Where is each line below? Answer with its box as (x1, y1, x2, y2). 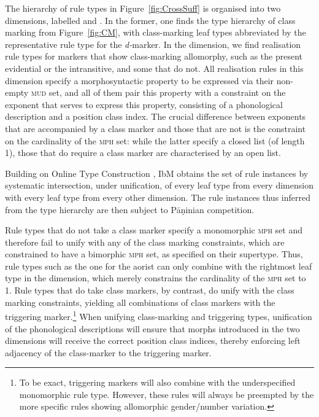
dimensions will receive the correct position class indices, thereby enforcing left (5, 334, 301, 347)
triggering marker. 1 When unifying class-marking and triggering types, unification (5, 308, 312, 322)
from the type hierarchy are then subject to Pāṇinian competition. (5, 203, 255, 216)
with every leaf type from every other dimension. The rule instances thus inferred (5, 190, 310, 203)
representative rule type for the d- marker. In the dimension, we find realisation (5, 37, 301, 50)
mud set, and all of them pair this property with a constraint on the (31, 86, 286, 99)
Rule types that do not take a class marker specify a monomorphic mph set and (5, 224, 302, 236)
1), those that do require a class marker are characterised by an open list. (5, 146, 281, 159)
